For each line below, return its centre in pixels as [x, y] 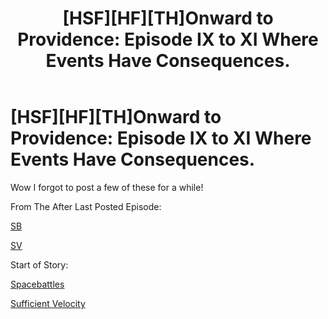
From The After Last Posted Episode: [86, 206]
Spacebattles [37, 284]
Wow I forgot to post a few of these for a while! [107, 187]
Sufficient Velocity [48, 303]
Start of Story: [39, 264]
